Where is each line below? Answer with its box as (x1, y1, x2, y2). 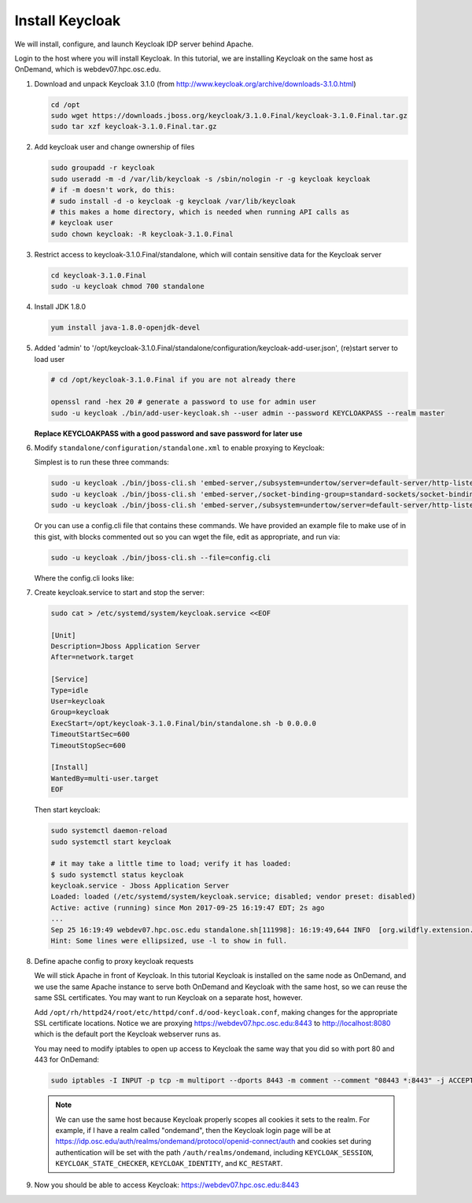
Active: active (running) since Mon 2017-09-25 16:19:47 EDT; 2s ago (50, 903, 325, 912)
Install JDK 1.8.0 (34, 302, 87, 312)
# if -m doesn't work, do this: (50, 186, 176, 194)
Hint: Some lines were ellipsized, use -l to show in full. (50, 936, 288, 946)
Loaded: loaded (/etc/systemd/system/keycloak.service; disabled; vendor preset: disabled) (50, 892, 416, 901)
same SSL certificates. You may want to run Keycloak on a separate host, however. (34, 993, 303, 1002)
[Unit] (50, 630, 76, 640)
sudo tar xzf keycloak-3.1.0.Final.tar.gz (50, 122, 217, 131)
